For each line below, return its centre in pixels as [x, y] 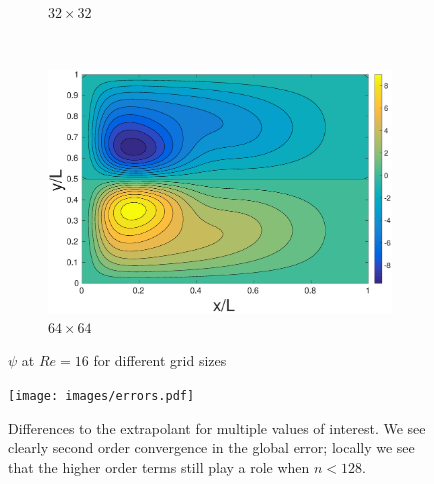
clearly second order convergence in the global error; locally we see [211, 447]
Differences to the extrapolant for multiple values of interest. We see [217, 427]
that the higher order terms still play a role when [159, 466]
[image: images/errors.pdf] [101, 395]
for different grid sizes [160, 360]
